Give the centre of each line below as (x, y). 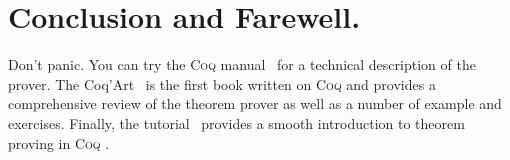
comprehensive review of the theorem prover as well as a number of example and (255, 103)
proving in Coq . (59, 142)
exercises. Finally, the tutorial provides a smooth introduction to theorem (236, 122)
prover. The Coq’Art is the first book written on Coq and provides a (222, 83)
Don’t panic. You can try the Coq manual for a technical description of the (242, 64)
